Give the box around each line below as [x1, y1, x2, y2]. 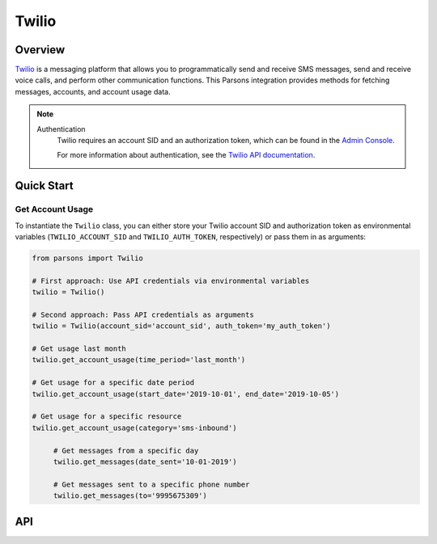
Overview [15, 43, 66, 57]
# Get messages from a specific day [53, 445, 199, 455]
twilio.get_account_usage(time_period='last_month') [32, 356, 246, 365]
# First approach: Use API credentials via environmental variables [32, 276, 310, 285]
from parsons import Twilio [32, 253, 143, 263]
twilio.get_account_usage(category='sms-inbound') [32, 423, 238, 432]
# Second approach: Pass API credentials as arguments [32, 310, 254, 319]
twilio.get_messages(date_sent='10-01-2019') [53, 457, 238, 466]
